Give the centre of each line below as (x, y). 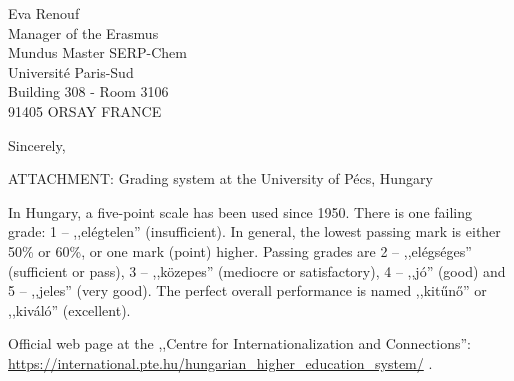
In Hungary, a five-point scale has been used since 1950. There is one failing (240, 211)
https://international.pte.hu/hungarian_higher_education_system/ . (220, 362)
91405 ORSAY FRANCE (85, 110)
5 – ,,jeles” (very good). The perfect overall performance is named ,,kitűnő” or (247, 290)
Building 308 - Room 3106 (88, 91)
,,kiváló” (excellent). (69, 309)
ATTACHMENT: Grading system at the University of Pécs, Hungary (220, 178)
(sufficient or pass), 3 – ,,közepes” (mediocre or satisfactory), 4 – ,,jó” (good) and (257, 270)
